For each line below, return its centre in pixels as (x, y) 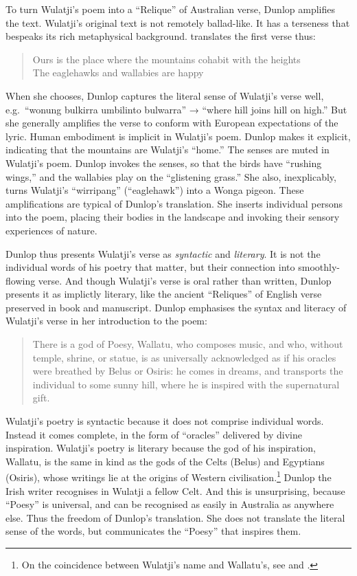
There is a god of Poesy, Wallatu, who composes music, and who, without (188, 344)
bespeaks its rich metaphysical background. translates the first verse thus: (161, 36)
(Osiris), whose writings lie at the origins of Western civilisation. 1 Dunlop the (169, 476)
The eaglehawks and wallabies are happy (118, 73)
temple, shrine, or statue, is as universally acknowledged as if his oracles (184, 357)
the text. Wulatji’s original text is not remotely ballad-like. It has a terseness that (178, 22)
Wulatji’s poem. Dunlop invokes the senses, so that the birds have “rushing (164, 163)
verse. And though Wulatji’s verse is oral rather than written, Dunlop (185, 280)
